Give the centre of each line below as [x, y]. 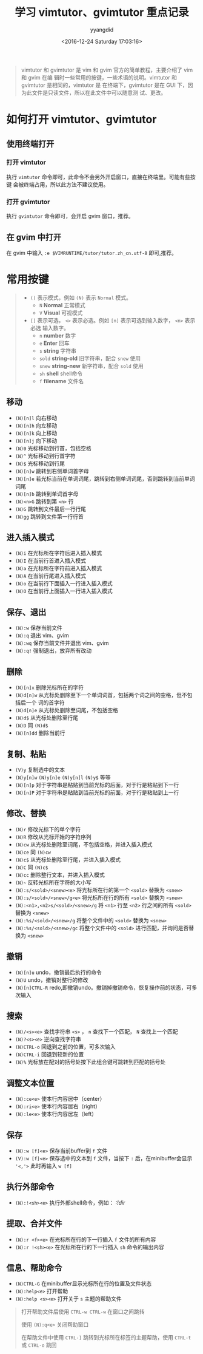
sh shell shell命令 [61, 373]
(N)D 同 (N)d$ [32, 726]
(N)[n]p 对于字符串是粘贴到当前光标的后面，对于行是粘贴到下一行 [97, 784]
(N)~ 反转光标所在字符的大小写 [53, 882]
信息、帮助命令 [34, 1268]
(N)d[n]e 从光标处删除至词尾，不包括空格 [67, 710]
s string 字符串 [58, 350]
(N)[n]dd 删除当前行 [40, 733]
